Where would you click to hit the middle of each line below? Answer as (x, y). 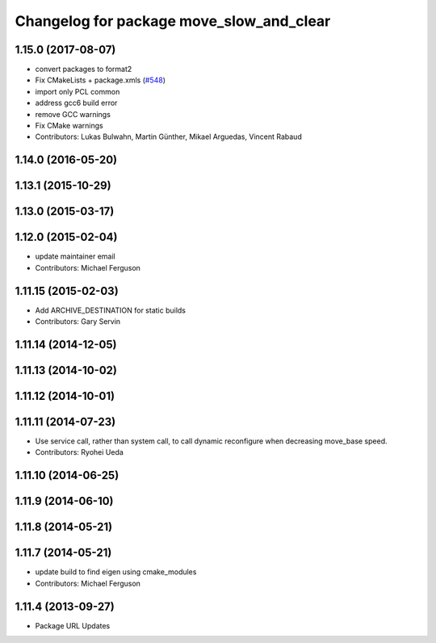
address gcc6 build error (76, 103)
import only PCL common (78, 91)
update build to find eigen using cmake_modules (116, 572)
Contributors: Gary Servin (78, 321)
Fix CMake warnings (69, 126)
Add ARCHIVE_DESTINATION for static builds (110, 310)
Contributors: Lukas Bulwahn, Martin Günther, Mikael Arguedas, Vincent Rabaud (168, 137)
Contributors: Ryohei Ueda (80, 452)
